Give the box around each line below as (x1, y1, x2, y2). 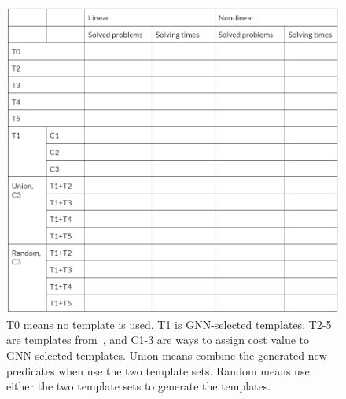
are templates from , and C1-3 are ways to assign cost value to (6, 331, 310, 348)
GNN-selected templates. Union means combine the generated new (6, 346, 327, 363)
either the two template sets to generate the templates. (6, 378, 271, 394)
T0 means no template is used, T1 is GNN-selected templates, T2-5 (6, 316, 332, 332)
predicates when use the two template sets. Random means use (6, 362, 310, 379)
